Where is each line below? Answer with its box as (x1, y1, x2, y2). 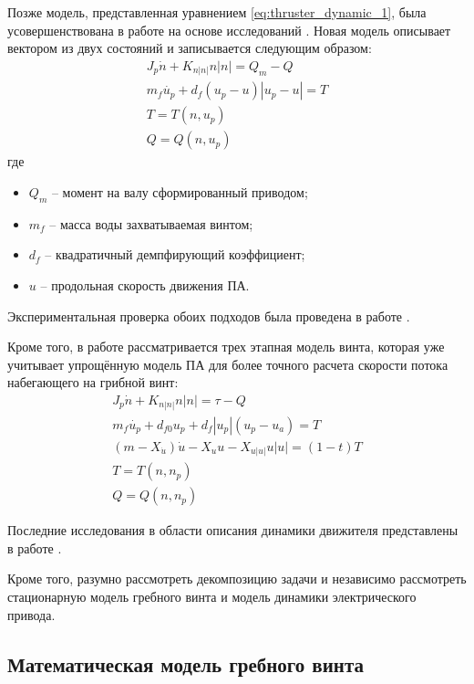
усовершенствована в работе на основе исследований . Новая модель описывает (7, 20, 451, 39)
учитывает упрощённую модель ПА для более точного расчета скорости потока (7, 354, 448, 374)
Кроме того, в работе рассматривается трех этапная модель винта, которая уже (7, 337, 445, 356)
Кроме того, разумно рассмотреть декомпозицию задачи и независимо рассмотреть (7, 569, 467, 588)
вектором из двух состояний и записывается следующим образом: (7, 38, 372, 58)
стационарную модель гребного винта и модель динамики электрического (7, 586, 417, 605)
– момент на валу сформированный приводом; (51, 183, 308, 202)
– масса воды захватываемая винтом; (49, 214, 253, 233)
